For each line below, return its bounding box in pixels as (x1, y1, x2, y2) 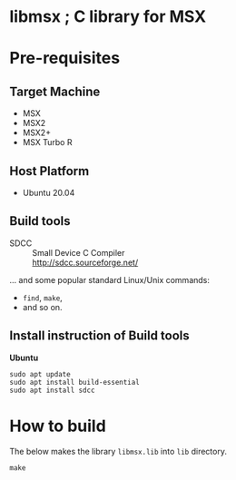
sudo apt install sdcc (9, 386, 95, 395)
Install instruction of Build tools (9, 328, 191, 344)
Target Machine (9, 83, 101, 99)
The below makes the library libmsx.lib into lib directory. (9, 446, 227, 456)
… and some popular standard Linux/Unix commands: (9, 274, 211, 285)
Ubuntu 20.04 (22, 188, 75, 198)
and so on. (22, 301, 63, 312)
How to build (9, 416, 106, 436)
